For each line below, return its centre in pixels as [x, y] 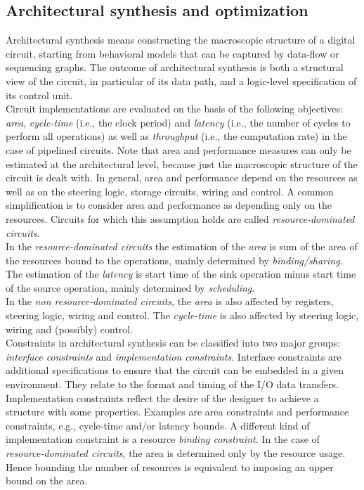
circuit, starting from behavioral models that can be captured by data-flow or [173, 53]
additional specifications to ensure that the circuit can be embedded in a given [175, 370]
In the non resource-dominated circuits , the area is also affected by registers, [170, 301]
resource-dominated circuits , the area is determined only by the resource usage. [176, 453]
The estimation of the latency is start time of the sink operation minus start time [181, 274]
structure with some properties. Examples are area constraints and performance [177, 412]
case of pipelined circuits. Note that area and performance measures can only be [178, 149]
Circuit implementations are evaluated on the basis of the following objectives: [174, 109]
